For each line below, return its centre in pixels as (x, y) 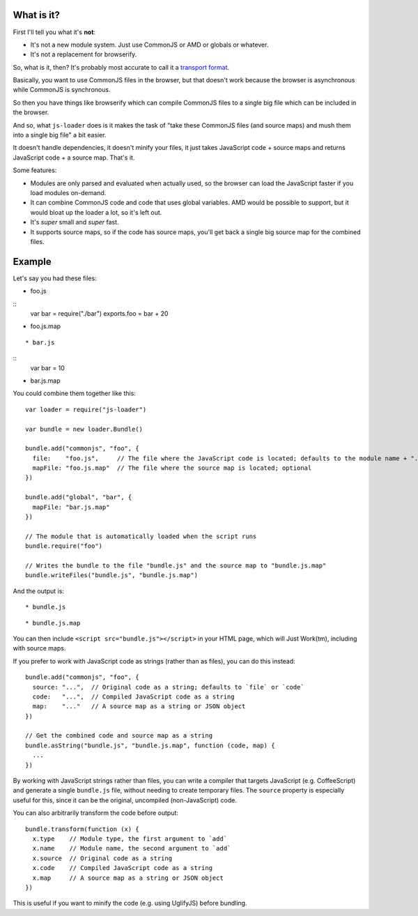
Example (32, 261)
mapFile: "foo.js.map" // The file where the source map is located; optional (172, 468)
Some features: (35, 170)
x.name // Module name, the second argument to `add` (132, 848)
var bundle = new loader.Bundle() (84, 429)
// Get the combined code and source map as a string (119, 736)
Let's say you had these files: (55, 278)
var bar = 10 (48, 368)
